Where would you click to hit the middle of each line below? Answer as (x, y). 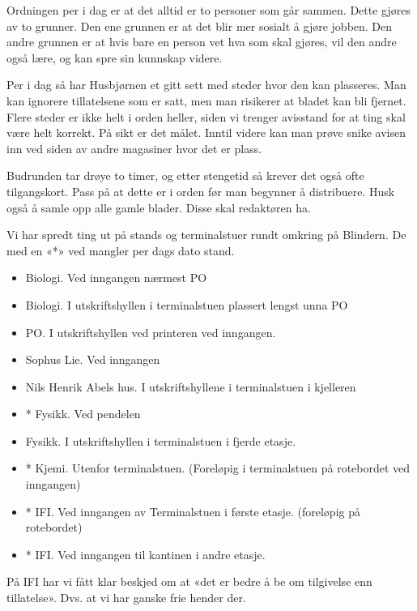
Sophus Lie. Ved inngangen (93, 359)
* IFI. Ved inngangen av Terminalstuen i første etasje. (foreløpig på (193, 511)
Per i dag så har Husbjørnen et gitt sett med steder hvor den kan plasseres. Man (206, 85)
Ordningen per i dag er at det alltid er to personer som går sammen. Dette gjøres (208, 10)
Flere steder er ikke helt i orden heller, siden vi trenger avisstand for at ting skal (206, 116)
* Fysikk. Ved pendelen (83, 414)
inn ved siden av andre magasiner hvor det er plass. (134, 148)
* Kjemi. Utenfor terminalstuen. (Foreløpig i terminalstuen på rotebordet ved (218, 468)
